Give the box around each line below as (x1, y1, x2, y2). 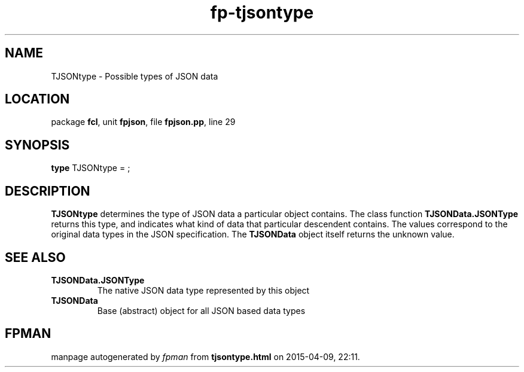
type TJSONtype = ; (51, 163, 130, 173)
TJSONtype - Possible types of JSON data (51, 71, 218, 81)
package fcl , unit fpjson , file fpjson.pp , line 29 (51, 117, 236, 127)
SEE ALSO (5, 249, 66, 265)
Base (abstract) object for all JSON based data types (97, 305, 306, 316)
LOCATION (5, 92, 70, 107)
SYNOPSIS (5, 137, 70, 153)
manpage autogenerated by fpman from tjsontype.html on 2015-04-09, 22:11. (51, 351, 360, 362)
